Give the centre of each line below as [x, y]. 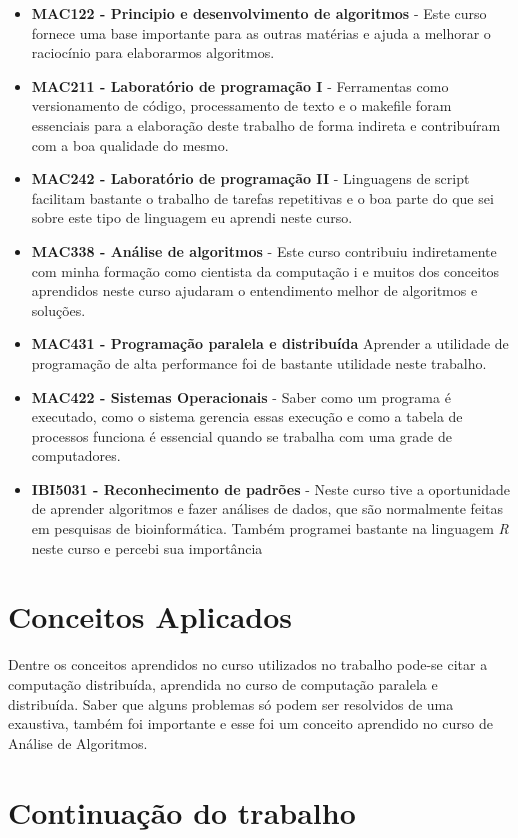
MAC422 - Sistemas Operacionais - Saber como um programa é [241, 396]
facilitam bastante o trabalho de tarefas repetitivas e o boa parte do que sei [262, 197]
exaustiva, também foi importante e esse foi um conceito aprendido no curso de [250, 723]
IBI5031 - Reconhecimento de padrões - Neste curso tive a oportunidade [270, 488]
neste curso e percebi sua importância [147, 547]
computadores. [76, 455]
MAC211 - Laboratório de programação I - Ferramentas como [240, 85]
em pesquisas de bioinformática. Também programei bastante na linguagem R [270, 528]
